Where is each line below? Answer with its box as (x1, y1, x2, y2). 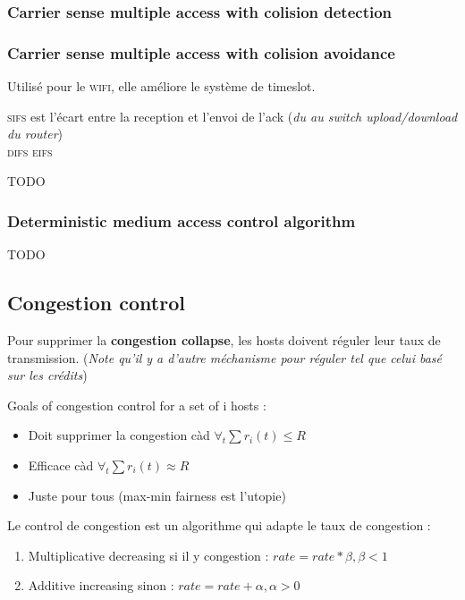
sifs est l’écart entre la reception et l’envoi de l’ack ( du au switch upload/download (7, 106, 458, 125)
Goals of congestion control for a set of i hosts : (7, 395, 266, 414)
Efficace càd (28, 456, 94, 475)
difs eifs (7, 141, 53, 160)
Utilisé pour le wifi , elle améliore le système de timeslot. (7, 77, 316, 96)
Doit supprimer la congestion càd (28, 426, 210, 444)
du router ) (7, 124, 63, 143)
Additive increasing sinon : (28, 576, 174, 595)
